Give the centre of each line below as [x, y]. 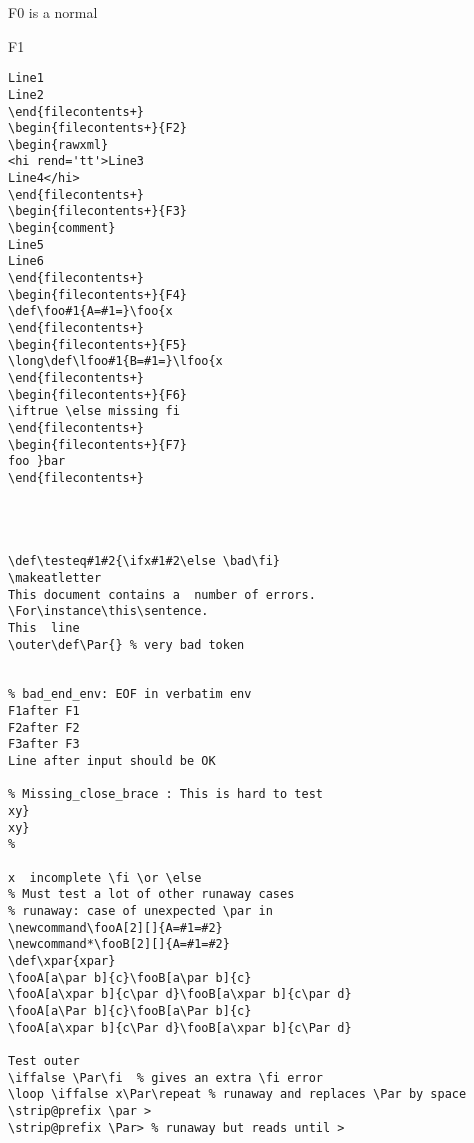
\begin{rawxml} [58, 144]
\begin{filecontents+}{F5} [97, 344]
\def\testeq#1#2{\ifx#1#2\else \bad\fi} [144, 561]
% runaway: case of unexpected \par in [140, 911]
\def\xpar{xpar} [62, 960]
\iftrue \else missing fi [94, 411]
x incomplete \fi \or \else [105, 877]
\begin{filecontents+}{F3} [97, 211]
